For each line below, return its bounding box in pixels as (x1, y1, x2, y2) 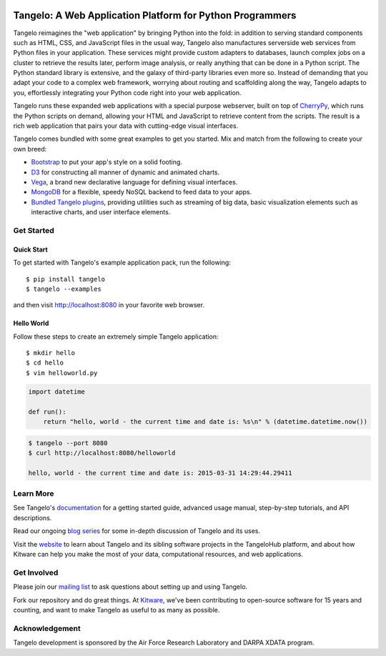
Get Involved (13, 567, 59, 577)
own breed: (13, 144, 47, 153)
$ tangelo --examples (26, 284, 102, 293)
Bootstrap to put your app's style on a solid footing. (31, 158, 182, 167)
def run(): (28, 407, 66, 416)
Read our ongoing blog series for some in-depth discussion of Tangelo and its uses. (13, 527, 261, 535)
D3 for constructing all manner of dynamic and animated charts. (31, 168, 220, 177)
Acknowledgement (13, 623, 81, 633)
